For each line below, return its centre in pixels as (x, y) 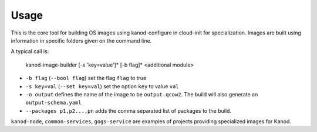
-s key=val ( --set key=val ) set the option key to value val (102, 86)
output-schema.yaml (53, 103)
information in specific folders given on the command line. (81, 40)
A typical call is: (30, 51)
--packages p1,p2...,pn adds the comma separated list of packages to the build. (129, 110)
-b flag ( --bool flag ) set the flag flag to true (86, 78)
